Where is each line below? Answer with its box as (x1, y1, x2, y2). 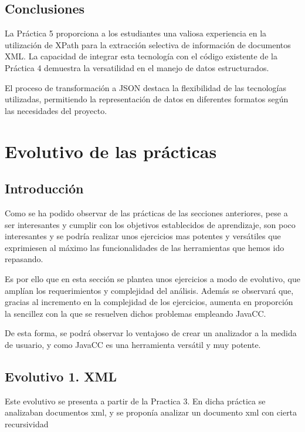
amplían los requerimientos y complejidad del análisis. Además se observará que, (5, 284, 294, 296)
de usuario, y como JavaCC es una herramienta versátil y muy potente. (5, 338, 261, 350)
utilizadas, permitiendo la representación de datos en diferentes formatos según (5, 93, 289, 105)
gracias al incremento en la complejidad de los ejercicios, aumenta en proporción (5, 296, 293, 308)
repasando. (5, 253, 43, 265)
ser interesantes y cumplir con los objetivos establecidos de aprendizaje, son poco (5, 218, 296, 230)
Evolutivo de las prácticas (5, 139, 217, 163)
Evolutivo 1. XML (5, 367, 117, 385)
